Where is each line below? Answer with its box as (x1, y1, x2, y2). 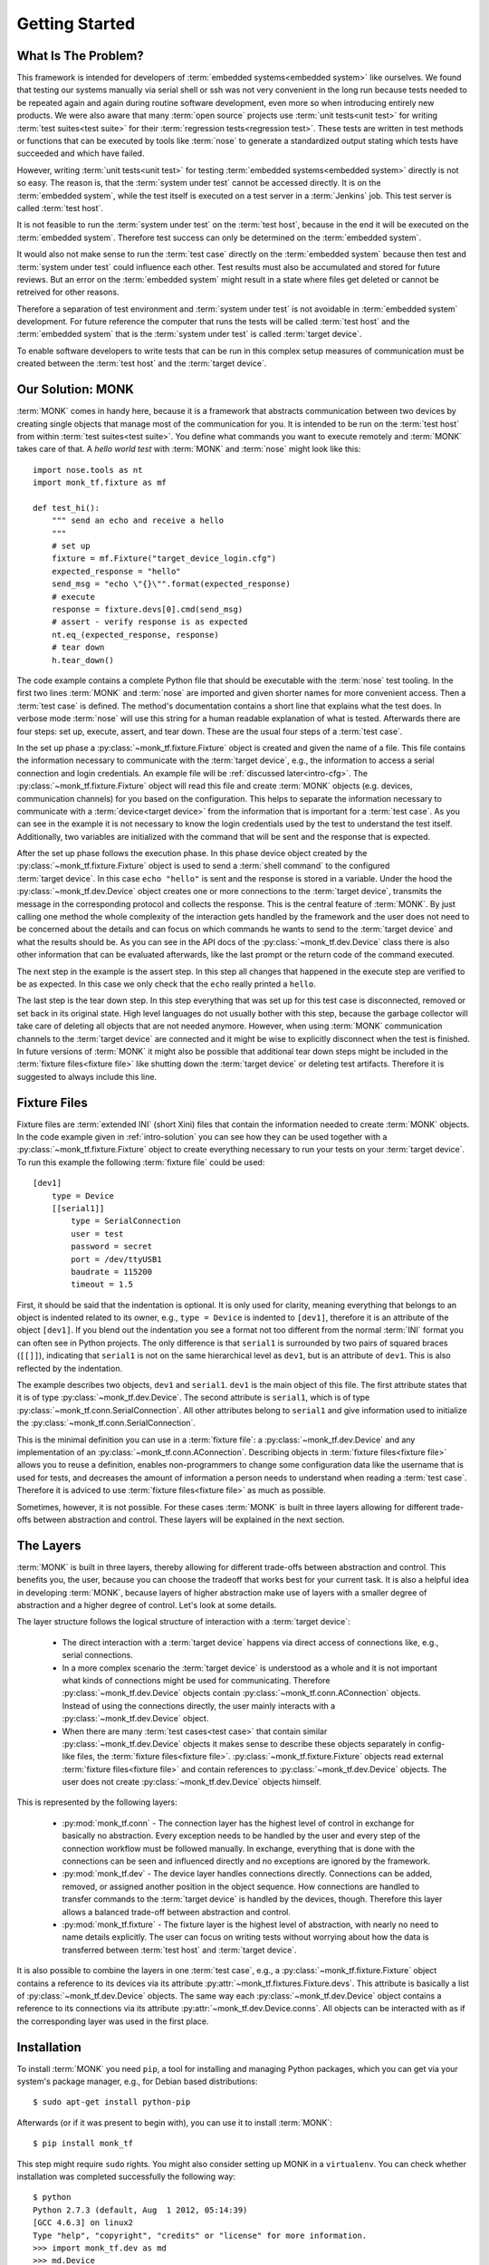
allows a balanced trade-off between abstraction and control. (62, 1906, 292, 1917)
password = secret (71, 1241, 153, 1252)
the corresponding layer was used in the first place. (16, 2016, 209, 2027)
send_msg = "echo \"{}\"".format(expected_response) (51, 579, 292, 589)
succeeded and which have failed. (16, 148, 145, 159)
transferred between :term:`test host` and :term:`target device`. (62, 1944, 298, 1955)
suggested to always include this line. (16, 1071, 158, 1082)
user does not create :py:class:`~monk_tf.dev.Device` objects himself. (62, 1777, 321, 1788)
